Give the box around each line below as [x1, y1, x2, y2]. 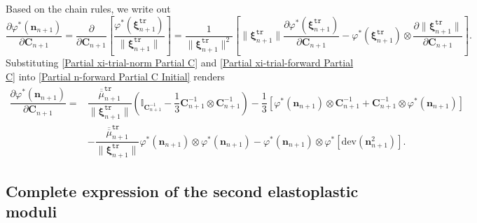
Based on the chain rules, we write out [6, 1, 171, 15]
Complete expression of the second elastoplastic [6, 180, 359, 201]
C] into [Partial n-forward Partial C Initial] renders [6, 69, 225, 84]
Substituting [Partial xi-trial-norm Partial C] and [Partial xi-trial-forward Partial [6, 55, 354, 70]
